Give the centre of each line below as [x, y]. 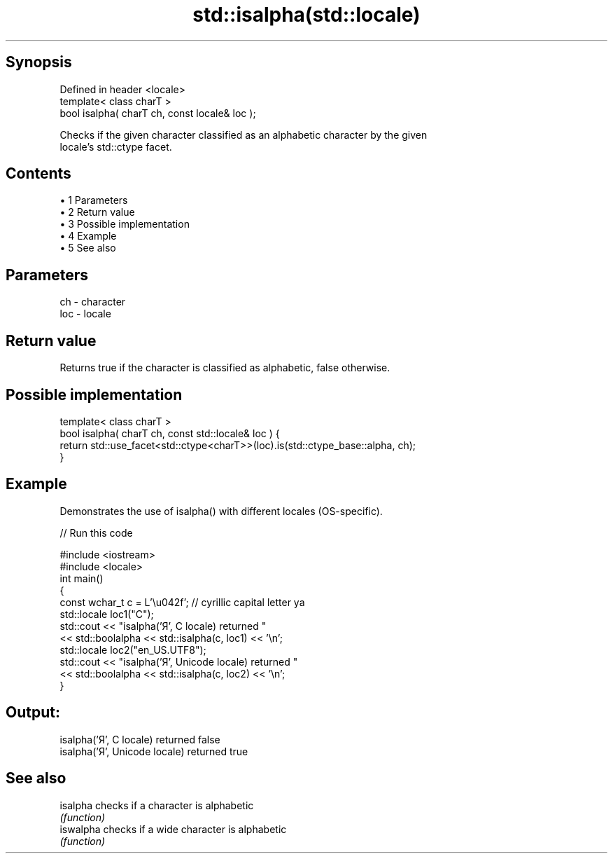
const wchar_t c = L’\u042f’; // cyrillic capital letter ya [182, 602]
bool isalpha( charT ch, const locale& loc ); [158, 113]
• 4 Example [88, 236]
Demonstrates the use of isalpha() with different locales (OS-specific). [221, 511]
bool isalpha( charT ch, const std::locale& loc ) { [170, 433]
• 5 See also [88, 248]
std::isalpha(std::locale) [306, 15]
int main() [82, 578]
